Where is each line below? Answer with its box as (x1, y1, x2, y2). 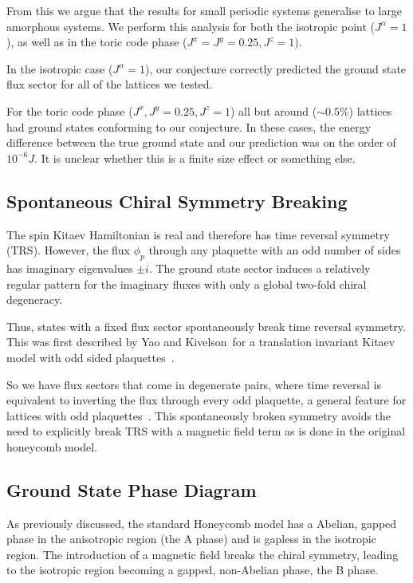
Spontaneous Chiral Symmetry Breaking (6, 188, 348, 213)
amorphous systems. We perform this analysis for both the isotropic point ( (6, 18, 376, 34)
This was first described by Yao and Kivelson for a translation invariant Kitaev (6, 333, 395, 350)
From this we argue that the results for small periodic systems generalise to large (6, 2, 403, 18)
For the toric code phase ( (6, 102, 133, 119)
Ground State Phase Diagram (6, 477, 257, 502)
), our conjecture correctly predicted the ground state (145, 60, 407, 77)
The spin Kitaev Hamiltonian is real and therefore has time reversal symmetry (6, 226, 390, 242)
